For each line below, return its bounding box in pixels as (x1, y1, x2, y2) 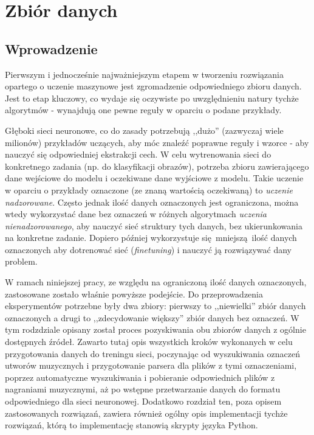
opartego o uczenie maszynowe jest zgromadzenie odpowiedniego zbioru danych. (5, 80, 302, 92)
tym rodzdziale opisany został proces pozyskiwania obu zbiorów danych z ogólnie (5, 323, 306, 336)
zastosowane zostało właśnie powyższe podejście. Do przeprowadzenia (5, 287, 264, 300)
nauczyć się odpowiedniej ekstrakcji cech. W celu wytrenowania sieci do (5, 148, 271, 161)
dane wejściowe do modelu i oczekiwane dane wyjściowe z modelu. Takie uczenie (5, 172, 304, 184)
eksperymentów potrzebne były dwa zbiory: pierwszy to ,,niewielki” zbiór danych (5, 299, 306, 312)
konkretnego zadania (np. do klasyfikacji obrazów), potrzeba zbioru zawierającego (5, 159, 309, 172)
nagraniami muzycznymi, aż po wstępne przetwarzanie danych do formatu (5, 383, 281, 395)
